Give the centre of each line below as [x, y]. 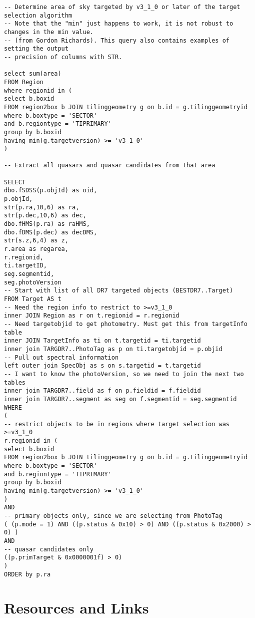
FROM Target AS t [33, 299]
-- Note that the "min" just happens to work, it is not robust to [119, 24]
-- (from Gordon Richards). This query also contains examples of [117, 40]
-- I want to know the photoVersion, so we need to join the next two [124, 374]
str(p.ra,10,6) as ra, [42, 207]
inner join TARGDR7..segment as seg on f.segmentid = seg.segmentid [120, 399]
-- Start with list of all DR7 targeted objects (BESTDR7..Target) [119, 291]
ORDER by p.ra [27, 574]
